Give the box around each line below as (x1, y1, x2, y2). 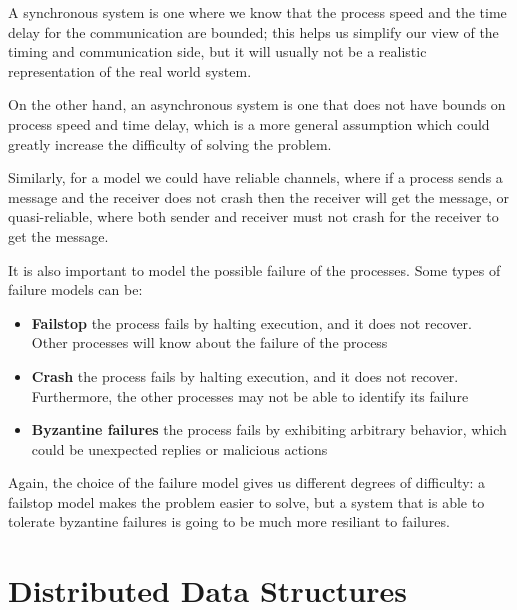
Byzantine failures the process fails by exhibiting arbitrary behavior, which (31, 419, 507, 440)
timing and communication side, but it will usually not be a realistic (8, 41, 427, 62)
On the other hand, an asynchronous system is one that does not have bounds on (8, 94, 506, 115)
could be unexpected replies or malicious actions (31, 438, 328, 459)
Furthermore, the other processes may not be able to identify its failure (31, 385, 469, 406)
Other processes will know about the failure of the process (31, 332, 388, 353)
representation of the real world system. (8, 60, 252, 81)
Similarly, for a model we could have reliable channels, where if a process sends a (8, 167, 503, 188)
